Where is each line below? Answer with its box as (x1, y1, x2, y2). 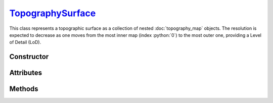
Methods (9, 85, 38, 93)
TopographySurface (9, 8, 96, 19)
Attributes (9, 69, 42, 77)
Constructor (9, 53, 49, 61)
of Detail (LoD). (9, 39, 41, 45)
